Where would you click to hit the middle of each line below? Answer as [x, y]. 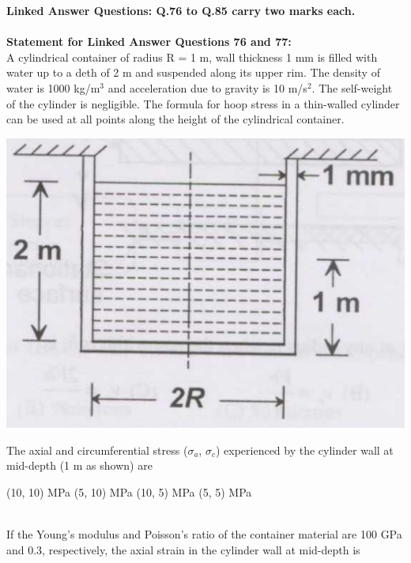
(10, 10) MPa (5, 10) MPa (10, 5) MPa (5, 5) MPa [129, 491]
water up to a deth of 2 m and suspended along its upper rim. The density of [193, 72]
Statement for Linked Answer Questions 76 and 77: [149, 42]
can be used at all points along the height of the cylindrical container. [175, 119]
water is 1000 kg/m [53, 87]
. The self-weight [352, 87]
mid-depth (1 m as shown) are [79, 465]
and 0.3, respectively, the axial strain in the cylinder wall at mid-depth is [183, 549]
